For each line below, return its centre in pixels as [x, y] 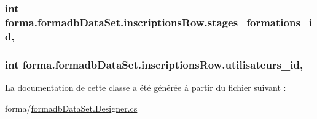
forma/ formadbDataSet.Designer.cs [71, 108]
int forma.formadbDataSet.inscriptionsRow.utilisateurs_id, [154, 64]
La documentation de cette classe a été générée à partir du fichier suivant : [146, 87]
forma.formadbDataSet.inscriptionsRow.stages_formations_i [159, 22]
